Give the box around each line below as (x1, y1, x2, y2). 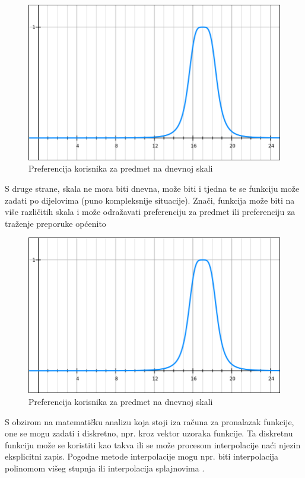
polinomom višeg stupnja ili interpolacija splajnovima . (5, 461, 205, 474)
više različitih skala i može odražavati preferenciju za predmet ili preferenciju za (5, 205, 296, 218)
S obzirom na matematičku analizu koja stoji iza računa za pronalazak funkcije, (5, 415, 294, 428)
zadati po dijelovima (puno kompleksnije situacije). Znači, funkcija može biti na (5, 194, 295, 206)
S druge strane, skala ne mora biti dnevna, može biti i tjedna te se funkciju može (5, 182, 300, 195)
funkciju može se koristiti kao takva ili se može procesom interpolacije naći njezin (5, 438, 301, 451)
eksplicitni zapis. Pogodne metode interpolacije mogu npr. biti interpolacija (5, 450, 278, 463)
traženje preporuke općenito (5, 217, 106, 229)
